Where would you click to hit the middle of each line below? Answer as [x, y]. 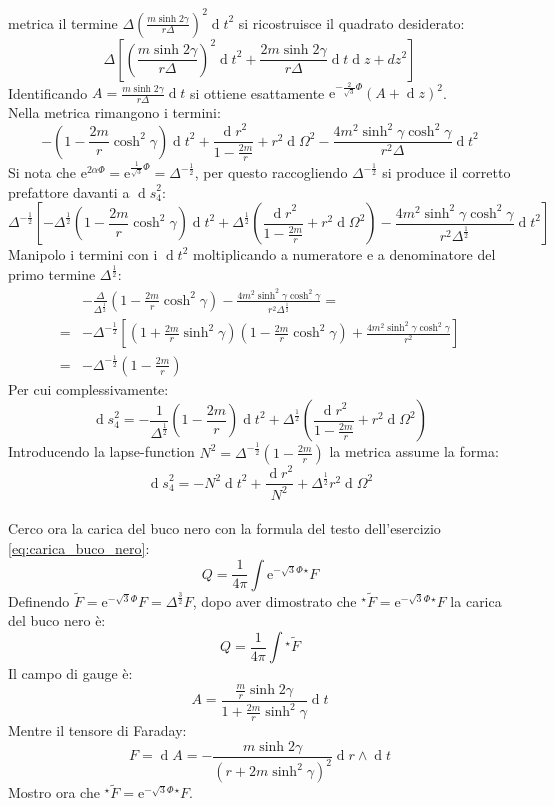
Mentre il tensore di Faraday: [97, 730]
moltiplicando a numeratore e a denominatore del [344, 254]
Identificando [48, 92]
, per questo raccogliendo [271, 172]
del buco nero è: [57, 620]
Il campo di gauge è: [70, 673]
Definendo [39, 600]
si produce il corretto [446, 172]
